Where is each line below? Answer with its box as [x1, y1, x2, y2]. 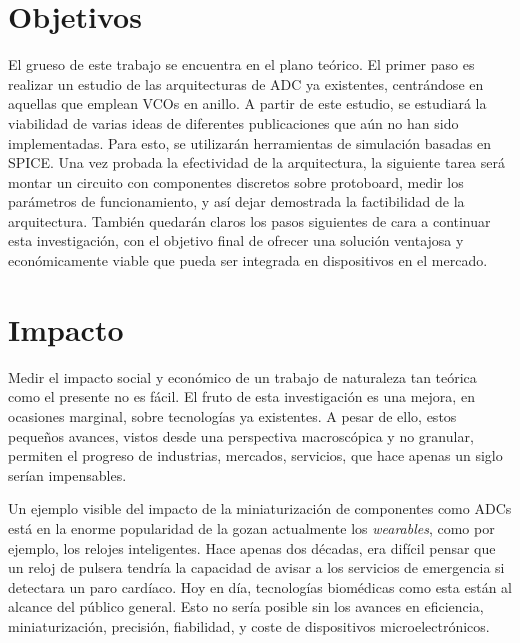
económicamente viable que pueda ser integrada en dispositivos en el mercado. [8, 250, 488, 271]
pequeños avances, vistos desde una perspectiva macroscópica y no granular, [8, 425, 474, 446]
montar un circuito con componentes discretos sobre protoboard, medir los [8, 171, 464, 192]
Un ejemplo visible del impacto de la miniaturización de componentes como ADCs [8, 498, 512, 519]
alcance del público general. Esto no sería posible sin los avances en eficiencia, [8, 596, 484, 617]
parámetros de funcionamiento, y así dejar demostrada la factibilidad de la [8, 191, 465, 212]
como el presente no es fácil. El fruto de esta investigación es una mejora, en [8, 386, 475, 407]
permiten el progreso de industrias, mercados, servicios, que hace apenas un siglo [8, 445, 503, 466]
